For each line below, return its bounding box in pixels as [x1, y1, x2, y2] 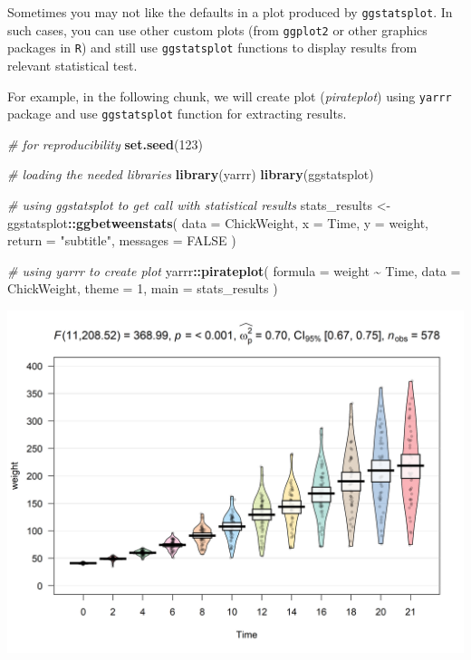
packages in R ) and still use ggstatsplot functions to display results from [7, 38, 418, 57]
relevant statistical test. [7, 55, 138, 74]
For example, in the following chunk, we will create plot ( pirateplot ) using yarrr [7, 86, 452, 105]
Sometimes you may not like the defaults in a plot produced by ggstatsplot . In [7, 3, 453, 21]
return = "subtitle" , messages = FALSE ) [7, 231, 236, 250]
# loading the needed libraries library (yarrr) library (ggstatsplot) [7, 165, 374, 184]
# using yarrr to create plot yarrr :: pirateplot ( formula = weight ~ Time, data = [7, 261, 461, 280]
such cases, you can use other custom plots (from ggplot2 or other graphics [7, 20, 428, 39]
